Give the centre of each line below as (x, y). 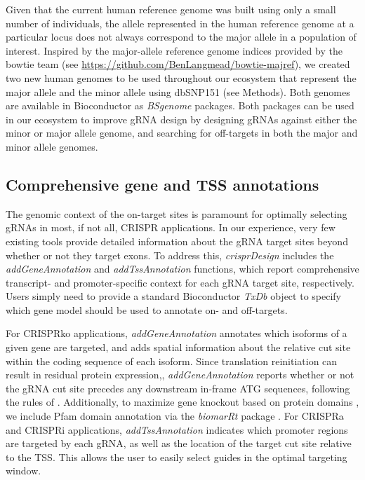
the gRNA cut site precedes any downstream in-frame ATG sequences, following (178, 388)
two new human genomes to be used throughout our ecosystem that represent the (181, 77)
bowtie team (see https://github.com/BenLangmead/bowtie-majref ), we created (178, 64)
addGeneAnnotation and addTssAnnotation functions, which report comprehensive (182, 269)
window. (24, 471)
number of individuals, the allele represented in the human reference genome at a (180, 23)
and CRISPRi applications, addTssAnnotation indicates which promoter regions (177, 429)
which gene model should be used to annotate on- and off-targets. (147, 309)
